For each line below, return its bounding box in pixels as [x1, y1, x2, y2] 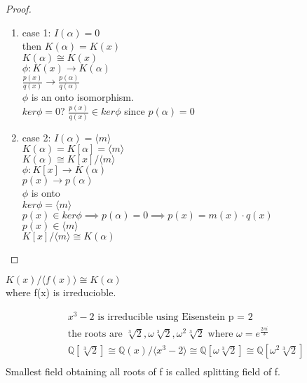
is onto [31, 186, 60, 200]
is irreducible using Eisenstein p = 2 [97, 312, 253, 323]
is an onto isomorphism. [31, 90, 134, 104]
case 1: [22, 25, 51, 39]
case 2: [22, 130, 51, 144]
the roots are [67, 329, 123, 340]
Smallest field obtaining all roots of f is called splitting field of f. [6, 363, 280, 378]
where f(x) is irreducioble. [6, 285, 116, 300]
